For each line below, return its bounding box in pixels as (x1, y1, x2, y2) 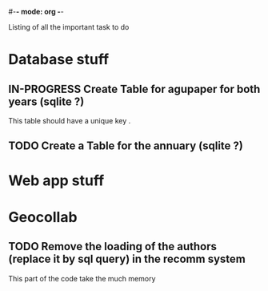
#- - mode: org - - (8, 7, 64, 16)
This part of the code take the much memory (8, 273, 156, 283)
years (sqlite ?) (8, 95, 85, 108)
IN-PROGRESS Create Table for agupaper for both (8, 82, 261, 95)
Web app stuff (8, 172, 105, 189)
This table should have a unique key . (8, 116, 131, 125)
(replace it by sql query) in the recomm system (8, 253, 246, 266)
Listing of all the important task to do (8, 22, 130, 31)
